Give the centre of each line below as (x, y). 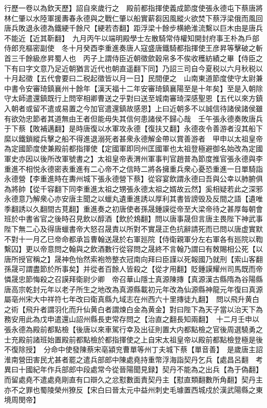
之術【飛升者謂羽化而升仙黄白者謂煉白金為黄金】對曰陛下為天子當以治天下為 (133, 309)
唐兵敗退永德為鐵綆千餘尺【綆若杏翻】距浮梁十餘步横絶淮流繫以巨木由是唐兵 (133, 28)
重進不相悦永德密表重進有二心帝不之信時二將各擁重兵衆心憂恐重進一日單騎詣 (133, 168)
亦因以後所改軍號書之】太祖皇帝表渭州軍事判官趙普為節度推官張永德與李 (140, 158)
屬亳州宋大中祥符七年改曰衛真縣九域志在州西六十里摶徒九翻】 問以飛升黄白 (132, 299)
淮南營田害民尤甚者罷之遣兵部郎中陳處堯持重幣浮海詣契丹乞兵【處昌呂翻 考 (133, 359)
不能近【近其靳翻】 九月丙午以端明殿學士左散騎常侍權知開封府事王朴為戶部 (132, 38)
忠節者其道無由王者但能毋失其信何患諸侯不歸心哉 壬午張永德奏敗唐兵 (144, 118)
